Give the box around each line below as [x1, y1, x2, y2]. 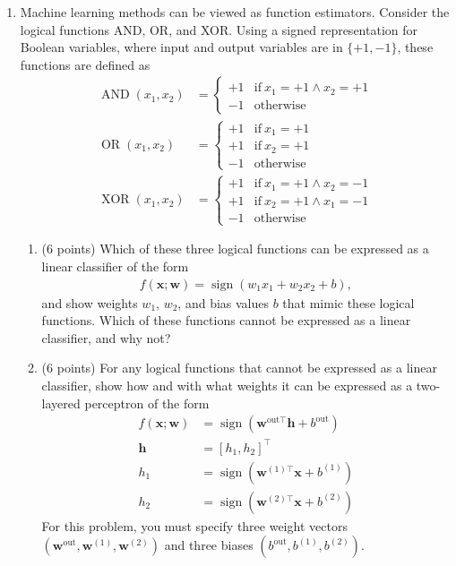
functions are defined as [20, 55, 151, 73]
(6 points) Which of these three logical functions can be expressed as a [41, 239, 429, 258]
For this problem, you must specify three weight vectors [41, 516, 348, 535]
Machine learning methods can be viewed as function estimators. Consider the [20, 3, 450, 21]
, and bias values [177, 293, 269, 312]
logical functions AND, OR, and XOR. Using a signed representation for [20, 20, 417, 39]
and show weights [41, 293, 138, 312]
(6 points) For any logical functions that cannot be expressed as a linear [41, 358, 437, 377]
